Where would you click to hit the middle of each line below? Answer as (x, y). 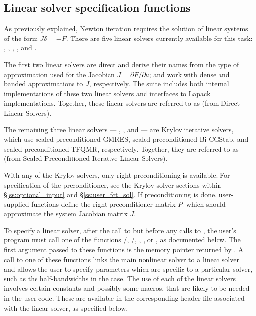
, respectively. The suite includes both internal (159, 84)
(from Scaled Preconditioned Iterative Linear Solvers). (86, 158)
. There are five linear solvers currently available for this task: (159, 38)
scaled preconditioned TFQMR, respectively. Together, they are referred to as (121, 148)
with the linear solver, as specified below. (66, 307)
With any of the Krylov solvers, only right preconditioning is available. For (117, 175)
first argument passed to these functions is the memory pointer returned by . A (124, 250)
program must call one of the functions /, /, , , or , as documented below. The (122, 240)
